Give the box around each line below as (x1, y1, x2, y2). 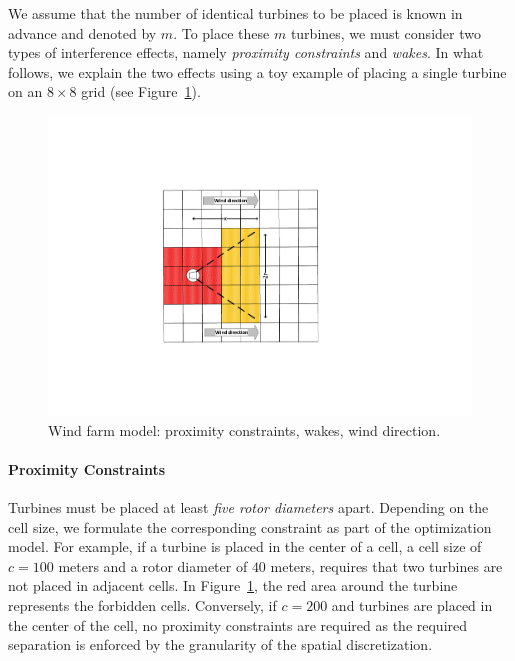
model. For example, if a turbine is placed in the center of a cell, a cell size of (8, 536, 482, 557)
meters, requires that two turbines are (270, 555, 503, 576)
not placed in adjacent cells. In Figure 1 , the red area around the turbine (8, 575, 458, 596)
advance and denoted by (8, 22, 157, 43)
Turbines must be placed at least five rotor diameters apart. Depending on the (8, 497, 489, 518)
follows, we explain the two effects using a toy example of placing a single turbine (8, 61, 507, 82)
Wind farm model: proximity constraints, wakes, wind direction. (48, 419, 441, 440)
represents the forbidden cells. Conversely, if (8, 594, 277, 615)
